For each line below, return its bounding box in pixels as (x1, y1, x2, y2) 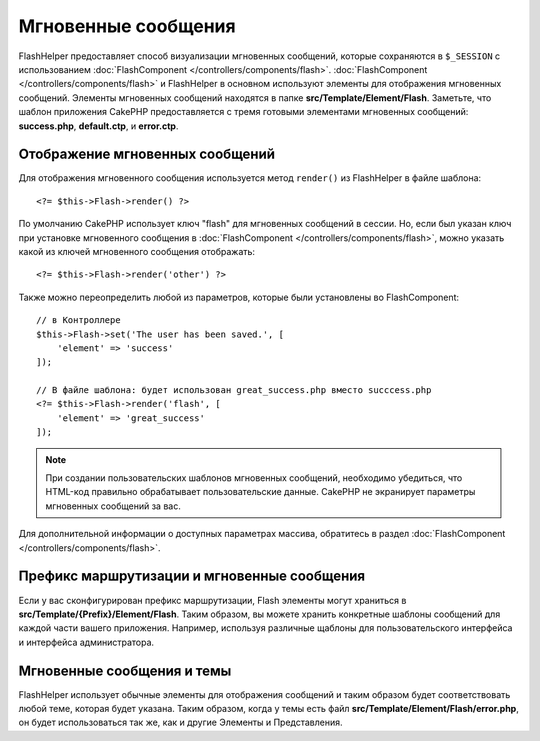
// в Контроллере (36, 315, 121, 326)
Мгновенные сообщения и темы (18, 662, 232, 679)
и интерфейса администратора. (18, 636, 155, 648)
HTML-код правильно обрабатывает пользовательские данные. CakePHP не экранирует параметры (45, 486, 476, 498)
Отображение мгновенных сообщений (18, 146, 275, 163)
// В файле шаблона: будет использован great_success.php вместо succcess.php (36, 385, 432, 396)
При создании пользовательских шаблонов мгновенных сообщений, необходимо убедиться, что (45, 472, 463, 484)
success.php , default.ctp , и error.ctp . (18, 120, 179, 132)
